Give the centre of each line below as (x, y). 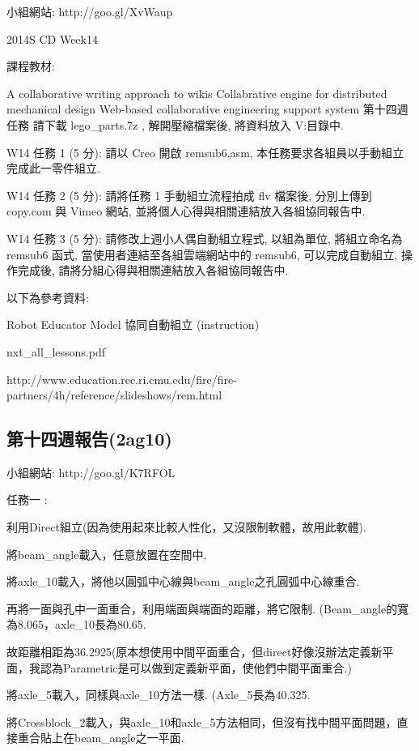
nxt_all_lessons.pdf (56, 351)
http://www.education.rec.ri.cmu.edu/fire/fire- (122, 379)
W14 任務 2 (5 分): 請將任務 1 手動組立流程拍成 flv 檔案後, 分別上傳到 (189, 195)
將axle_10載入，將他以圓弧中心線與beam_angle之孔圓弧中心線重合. (183, 581)
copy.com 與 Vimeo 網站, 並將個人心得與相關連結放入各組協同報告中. (186, 211)
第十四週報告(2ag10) (89, 439)
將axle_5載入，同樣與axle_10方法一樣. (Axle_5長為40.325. (159, 695)
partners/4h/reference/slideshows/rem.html (114, 395)
